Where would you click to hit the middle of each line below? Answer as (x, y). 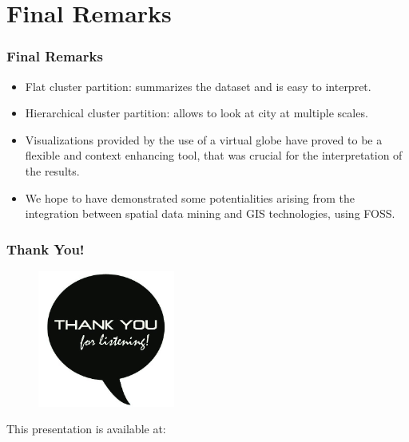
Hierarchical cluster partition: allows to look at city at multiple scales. (197, 113)
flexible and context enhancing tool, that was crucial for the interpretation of (214, 155)
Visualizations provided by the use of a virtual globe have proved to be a (204, 139)
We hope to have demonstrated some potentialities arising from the (190, 197)
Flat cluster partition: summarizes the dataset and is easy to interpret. (198, 86)
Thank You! (46, 249)
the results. (52, 170)
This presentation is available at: (86, 429)
